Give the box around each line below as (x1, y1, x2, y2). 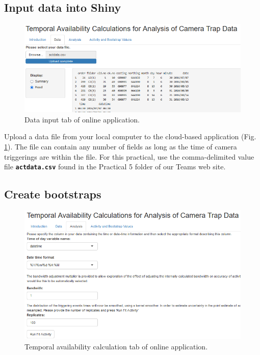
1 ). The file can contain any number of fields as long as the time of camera (4, 141, 237, 151)
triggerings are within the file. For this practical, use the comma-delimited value (4, 151, 254, 162)
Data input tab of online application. (24, 114, 140, 124)
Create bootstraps (4, 186, 101, 202)
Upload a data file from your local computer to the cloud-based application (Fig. (4, 131, 256, 142)
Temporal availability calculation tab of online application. (24, 341, 208, 351)
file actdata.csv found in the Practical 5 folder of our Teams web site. (4, 161, 226, 172)
